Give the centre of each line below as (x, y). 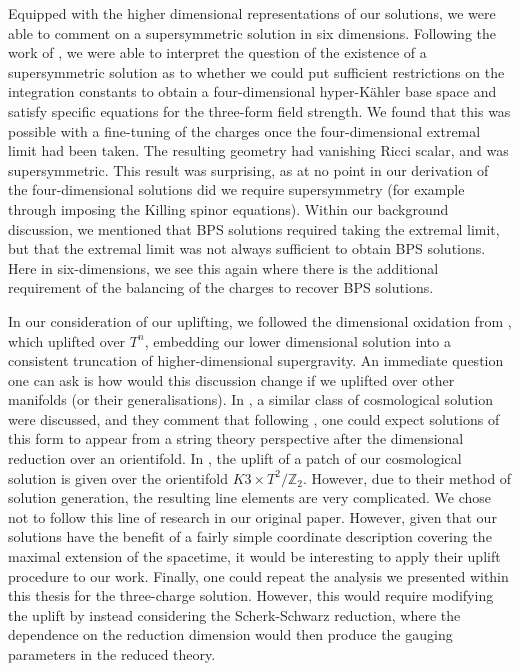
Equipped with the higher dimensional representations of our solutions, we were (252, 13)
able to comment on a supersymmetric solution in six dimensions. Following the (252, 32)
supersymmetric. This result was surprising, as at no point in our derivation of (248, 169)
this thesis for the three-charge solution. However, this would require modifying (251, 595)
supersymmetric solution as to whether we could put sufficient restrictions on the (256, 71)
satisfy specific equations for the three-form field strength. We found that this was (259, 110)
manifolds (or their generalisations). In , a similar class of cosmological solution (250, 399)
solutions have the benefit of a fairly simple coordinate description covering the (250, 536)
